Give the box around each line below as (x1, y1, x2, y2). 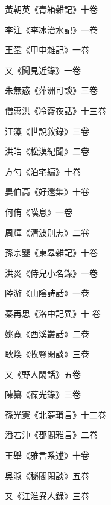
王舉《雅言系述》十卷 (5, 449, 89, 462)
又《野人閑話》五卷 (5, 367, 81, 380)
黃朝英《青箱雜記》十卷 (5, 3, 98, 15)
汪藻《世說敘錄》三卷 (5, 124, 89, 137)
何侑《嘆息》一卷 (5, 205, 72, 218)
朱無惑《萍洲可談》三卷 (5, 84, 98, 97)
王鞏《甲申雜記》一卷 (5, 43, 89, 56)
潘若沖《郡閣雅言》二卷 (5, 428, 98, 441)
